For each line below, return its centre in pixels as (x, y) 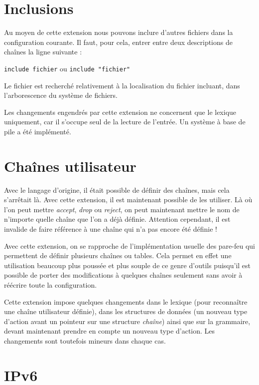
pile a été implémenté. (38, 131)
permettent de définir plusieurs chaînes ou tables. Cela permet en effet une (118, 255)
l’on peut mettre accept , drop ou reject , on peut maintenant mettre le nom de (122, 209)
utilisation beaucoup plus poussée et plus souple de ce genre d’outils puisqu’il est (128, 265)
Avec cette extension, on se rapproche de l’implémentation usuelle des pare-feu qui (129, 245)
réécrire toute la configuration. (51, 285)
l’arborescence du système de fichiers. (61, 95)
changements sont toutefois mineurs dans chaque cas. (85, 340)
